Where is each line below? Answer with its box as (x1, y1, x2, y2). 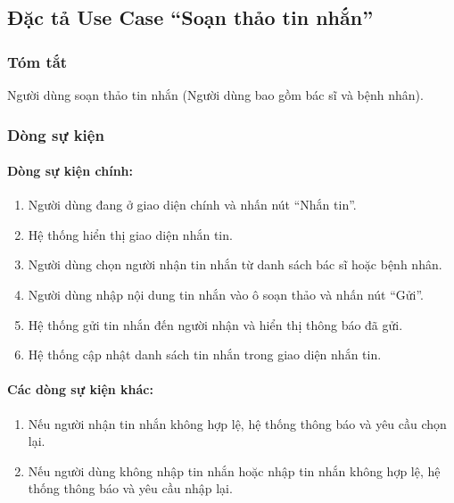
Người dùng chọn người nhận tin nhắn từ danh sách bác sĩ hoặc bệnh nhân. (28, 255, 442, 274)
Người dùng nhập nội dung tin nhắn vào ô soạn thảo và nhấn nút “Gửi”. (28, 285, 424, 304)
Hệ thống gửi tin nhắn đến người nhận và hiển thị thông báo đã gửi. (28, 315, 403, 334)
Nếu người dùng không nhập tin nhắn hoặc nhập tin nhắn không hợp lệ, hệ (28, 461, 441, 480)
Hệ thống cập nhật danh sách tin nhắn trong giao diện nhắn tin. (28, 345, 382, 364)
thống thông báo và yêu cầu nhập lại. (28, 479, 233, 498)
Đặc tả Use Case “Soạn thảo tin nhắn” (7, 4, 374, 31)
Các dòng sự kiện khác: (7, 380, 153, 399)
